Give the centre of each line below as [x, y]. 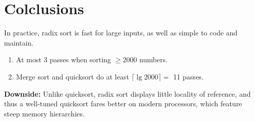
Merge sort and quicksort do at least [72, 76]
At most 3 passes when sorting [63, 59]
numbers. [153, 59]
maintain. [19, 42]
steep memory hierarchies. [44, 113]
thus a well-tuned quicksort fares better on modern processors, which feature [123, 104]
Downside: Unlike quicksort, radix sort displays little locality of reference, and [128, 93]
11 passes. [188, 76]
